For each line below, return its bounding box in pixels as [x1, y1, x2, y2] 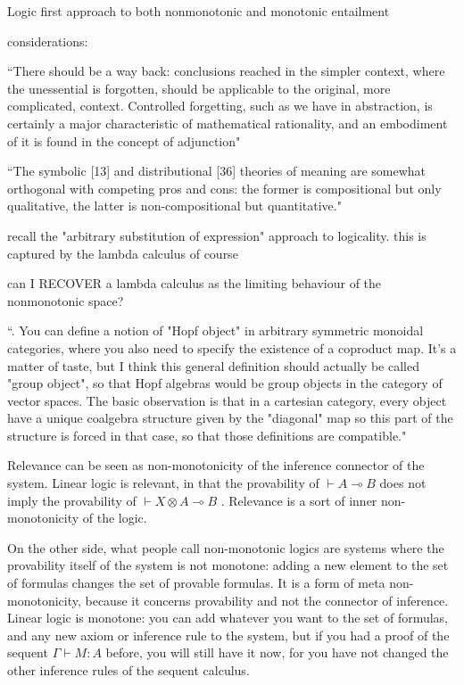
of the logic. [82, 508, 147, 527]
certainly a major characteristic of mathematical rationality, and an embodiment [7, 113, 448, 132]
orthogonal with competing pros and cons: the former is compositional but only [7, 178, 442, 197]
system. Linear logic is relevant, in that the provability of [7, 474, 319, 492]
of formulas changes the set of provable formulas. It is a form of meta [7, 574, 385, 592]
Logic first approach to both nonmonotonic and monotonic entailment [7, 2, 390, 20]
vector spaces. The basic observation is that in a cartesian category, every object [7, 391, 447, 409]
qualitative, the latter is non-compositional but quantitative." [7, 196, 342, 215]
